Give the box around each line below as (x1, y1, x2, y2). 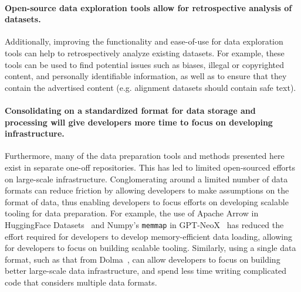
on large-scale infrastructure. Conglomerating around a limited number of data (5, 172, 288, 185)
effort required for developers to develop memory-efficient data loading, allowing (5, 230, 292, 242)
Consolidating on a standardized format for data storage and (5, 104, 256, 116)
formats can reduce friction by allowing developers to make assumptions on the (5, 184, 289, 196)
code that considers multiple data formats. (5, 276, 157, 288)
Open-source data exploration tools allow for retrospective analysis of (5, 1, 292, 13)
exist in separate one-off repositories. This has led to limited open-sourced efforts (5, 161, 296, 173)
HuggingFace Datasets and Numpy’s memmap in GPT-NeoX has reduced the (5, 218, 284, 230)
